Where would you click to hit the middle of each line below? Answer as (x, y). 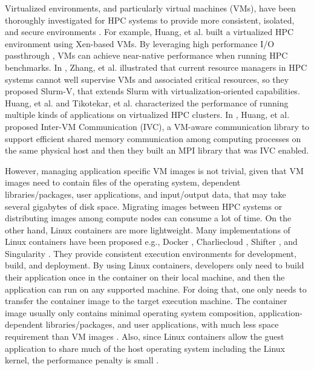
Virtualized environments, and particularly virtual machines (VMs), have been (150, 8)
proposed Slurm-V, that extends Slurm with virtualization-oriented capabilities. (152, 91)
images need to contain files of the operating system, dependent (123, 182)
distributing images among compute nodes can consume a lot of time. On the (148, 218)
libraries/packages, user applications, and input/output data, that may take (146, 194)
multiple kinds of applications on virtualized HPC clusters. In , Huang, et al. (147, 115)
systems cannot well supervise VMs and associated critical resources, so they (147, 79)
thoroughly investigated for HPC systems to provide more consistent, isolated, (150, 20)
